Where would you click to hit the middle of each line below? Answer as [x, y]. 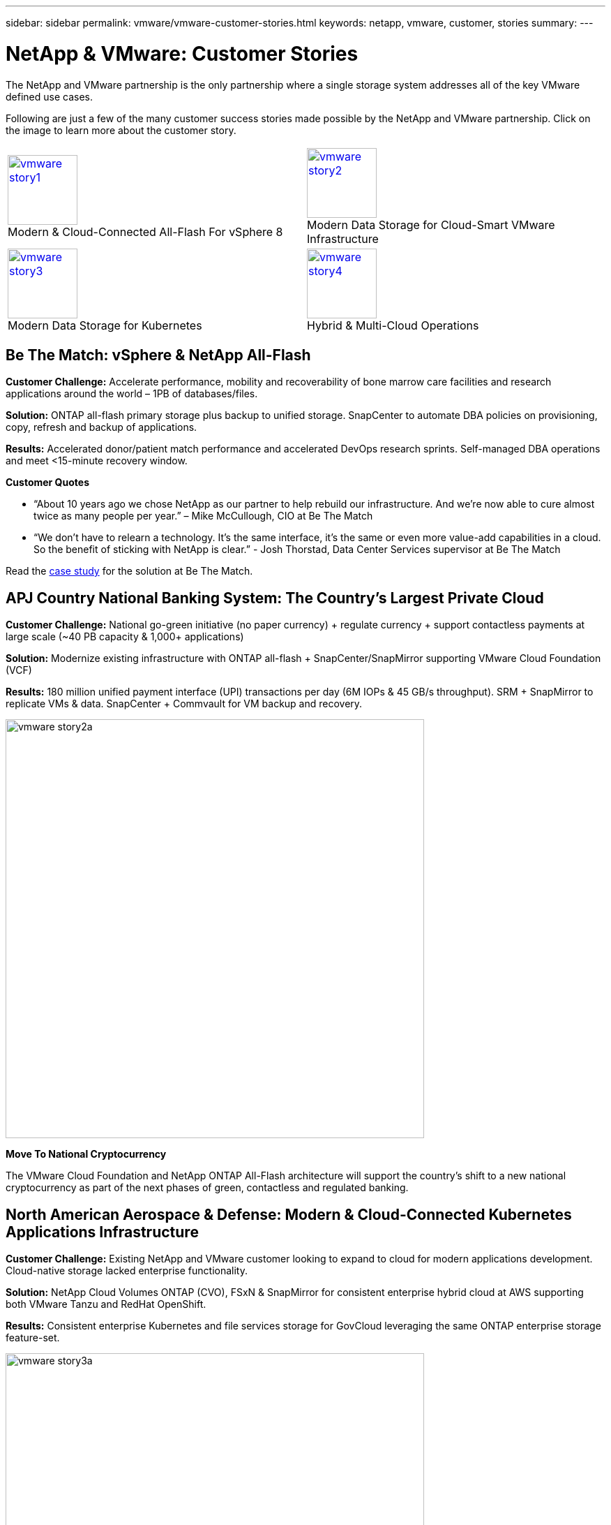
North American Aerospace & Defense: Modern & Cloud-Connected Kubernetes [289, 1214]
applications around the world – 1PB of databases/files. [132, 394]
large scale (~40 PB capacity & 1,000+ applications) [125, 637]
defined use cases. [49, 96]
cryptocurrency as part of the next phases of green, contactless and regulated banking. [207, 1188]
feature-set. [33, 1338]
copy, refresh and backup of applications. [101, 427]
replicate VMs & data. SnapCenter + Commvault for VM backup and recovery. [184, 704]
